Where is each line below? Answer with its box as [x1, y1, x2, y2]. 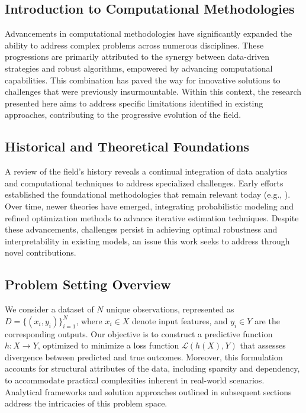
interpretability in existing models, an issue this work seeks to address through [5, 234, 290, 247]
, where [76, 314, 102, 327]
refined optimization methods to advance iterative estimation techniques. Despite [5, 211, 299, 224]
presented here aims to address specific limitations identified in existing [5, 96, 263, 109]
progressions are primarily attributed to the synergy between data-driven [5, 50, 270, 63]
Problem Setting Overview [5, 275, 171, 293]
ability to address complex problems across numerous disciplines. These [5, 38, 264, 51]
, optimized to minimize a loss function [37, 339, 179, 351]
